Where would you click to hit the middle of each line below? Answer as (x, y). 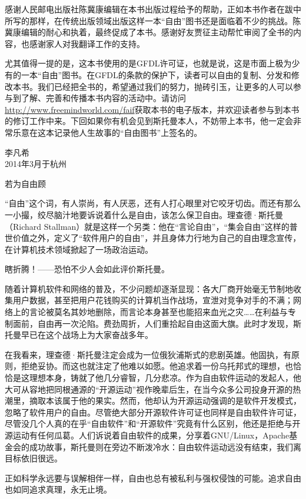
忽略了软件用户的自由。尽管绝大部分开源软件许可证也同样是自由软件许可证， (153, 412)
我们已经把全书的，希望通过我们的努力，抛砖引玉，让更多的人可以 (165, 86)
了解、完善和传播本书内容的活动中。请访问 (103, 98)
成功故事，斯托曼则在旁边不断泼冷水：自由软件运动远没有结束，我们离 (165, 446)
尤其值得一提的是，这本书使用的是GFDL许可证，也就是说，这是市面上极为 (148, 63)
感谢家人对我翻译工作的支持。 (87, 43)
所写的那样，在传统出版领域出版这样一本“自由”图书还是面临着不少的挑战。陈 (153, 20)
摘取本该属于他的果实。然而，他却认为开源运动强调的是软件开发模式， (165, 401)
